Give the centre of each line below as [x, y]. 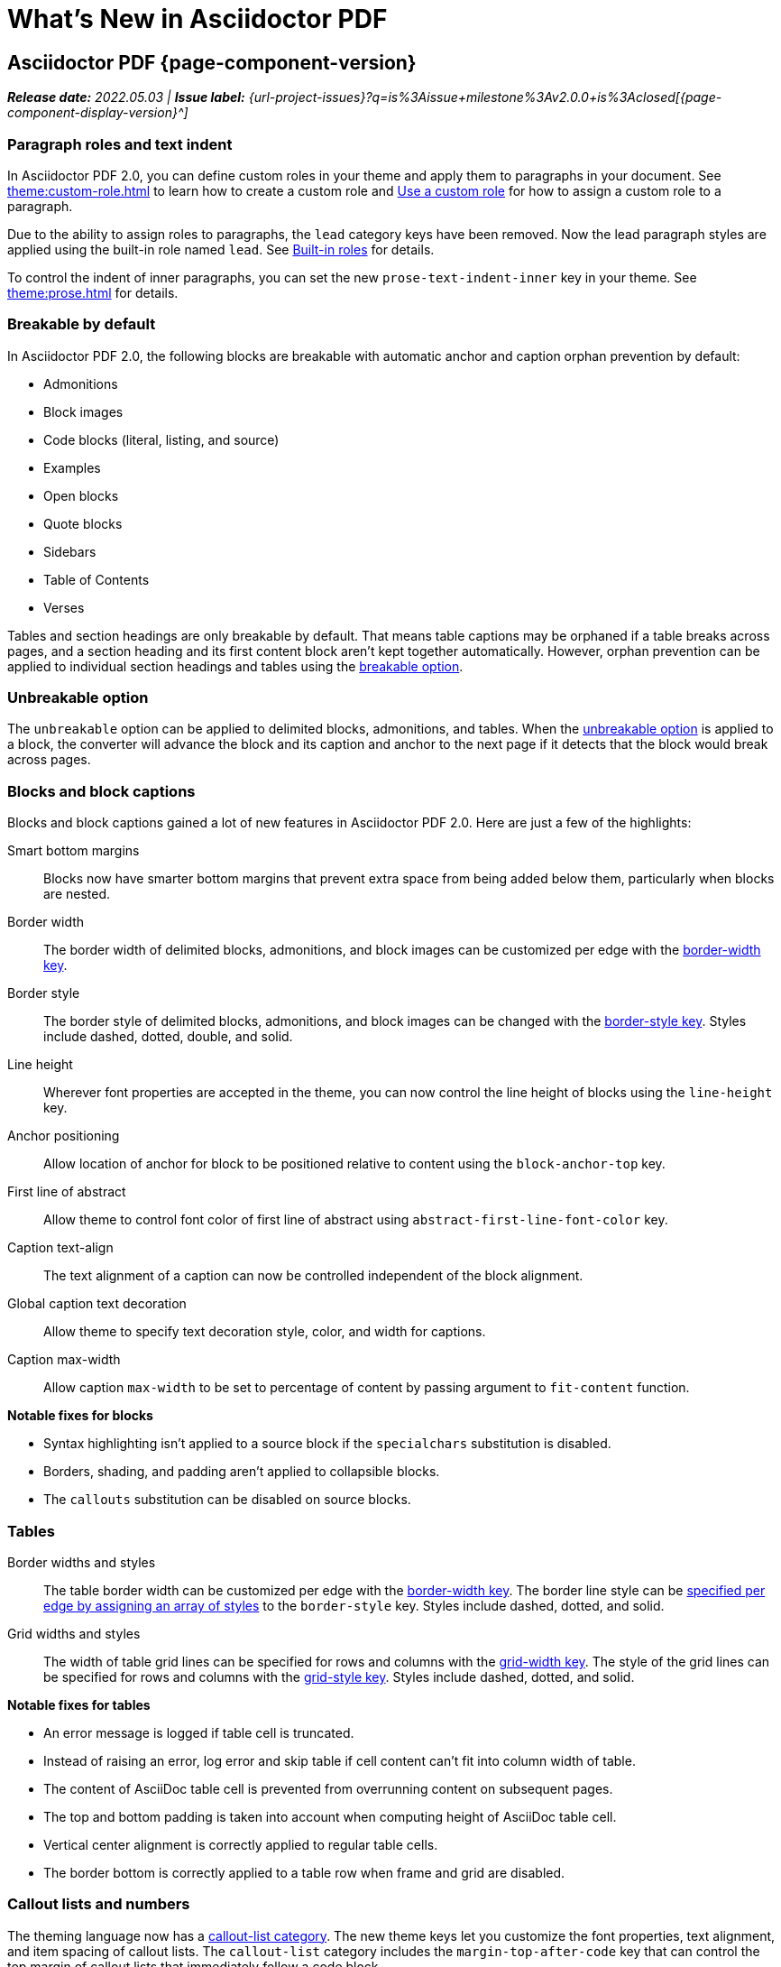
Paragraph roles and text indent [120, 144]
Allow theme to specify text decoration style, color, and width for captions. [265, 1332]
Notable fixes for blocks [80, 1416]
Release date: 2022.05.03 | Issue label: [126, 97]
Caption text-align [60, 1248]
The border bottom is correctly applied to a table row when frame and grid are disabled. [304, 1872]
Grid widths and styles [74, 1633]
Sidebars [70, 551]
